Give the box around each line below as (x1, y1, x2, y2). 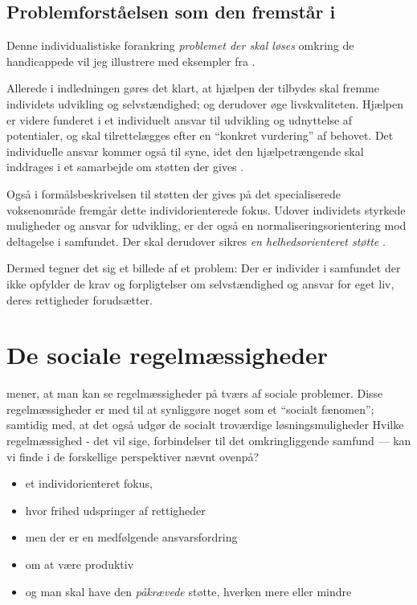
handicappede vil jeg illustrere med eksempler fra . (6, 52, 256, 69)
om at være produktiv (25, 555, 134, 572)
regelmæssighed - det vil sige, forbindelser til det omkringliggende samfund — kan (6, 432, 411, 449)
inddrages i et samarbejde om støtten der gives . (6, 158, 244, 175)
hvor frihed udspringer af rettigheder (25, 501, 206, 518)
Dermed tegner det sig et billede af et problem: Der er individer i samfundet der (6, 260, 401, 276)
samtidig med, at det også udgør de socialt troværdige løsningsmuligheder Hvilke (6, 416, 404, 433)
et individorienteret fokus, (25, 475, 153, 492)
